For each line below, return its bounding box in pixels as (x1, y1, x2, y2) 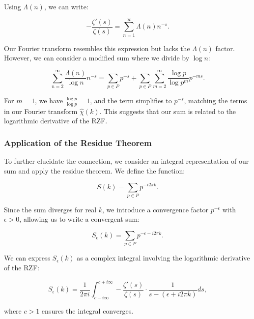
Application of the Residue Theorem (4, 136, 152, 148)
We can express (4, 253, 50, 263)
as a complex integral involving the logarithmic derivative (77, 253, 250, 263)
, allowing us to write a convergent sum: (19, 214, 140, 224)
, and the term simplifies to (90, 95, 172, 106)
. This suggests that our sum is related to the (99, 106, 236, 116)
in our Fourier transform (4, 106, 78, 116)
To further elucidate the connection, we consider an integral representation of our (4, 156, 249, 166)
